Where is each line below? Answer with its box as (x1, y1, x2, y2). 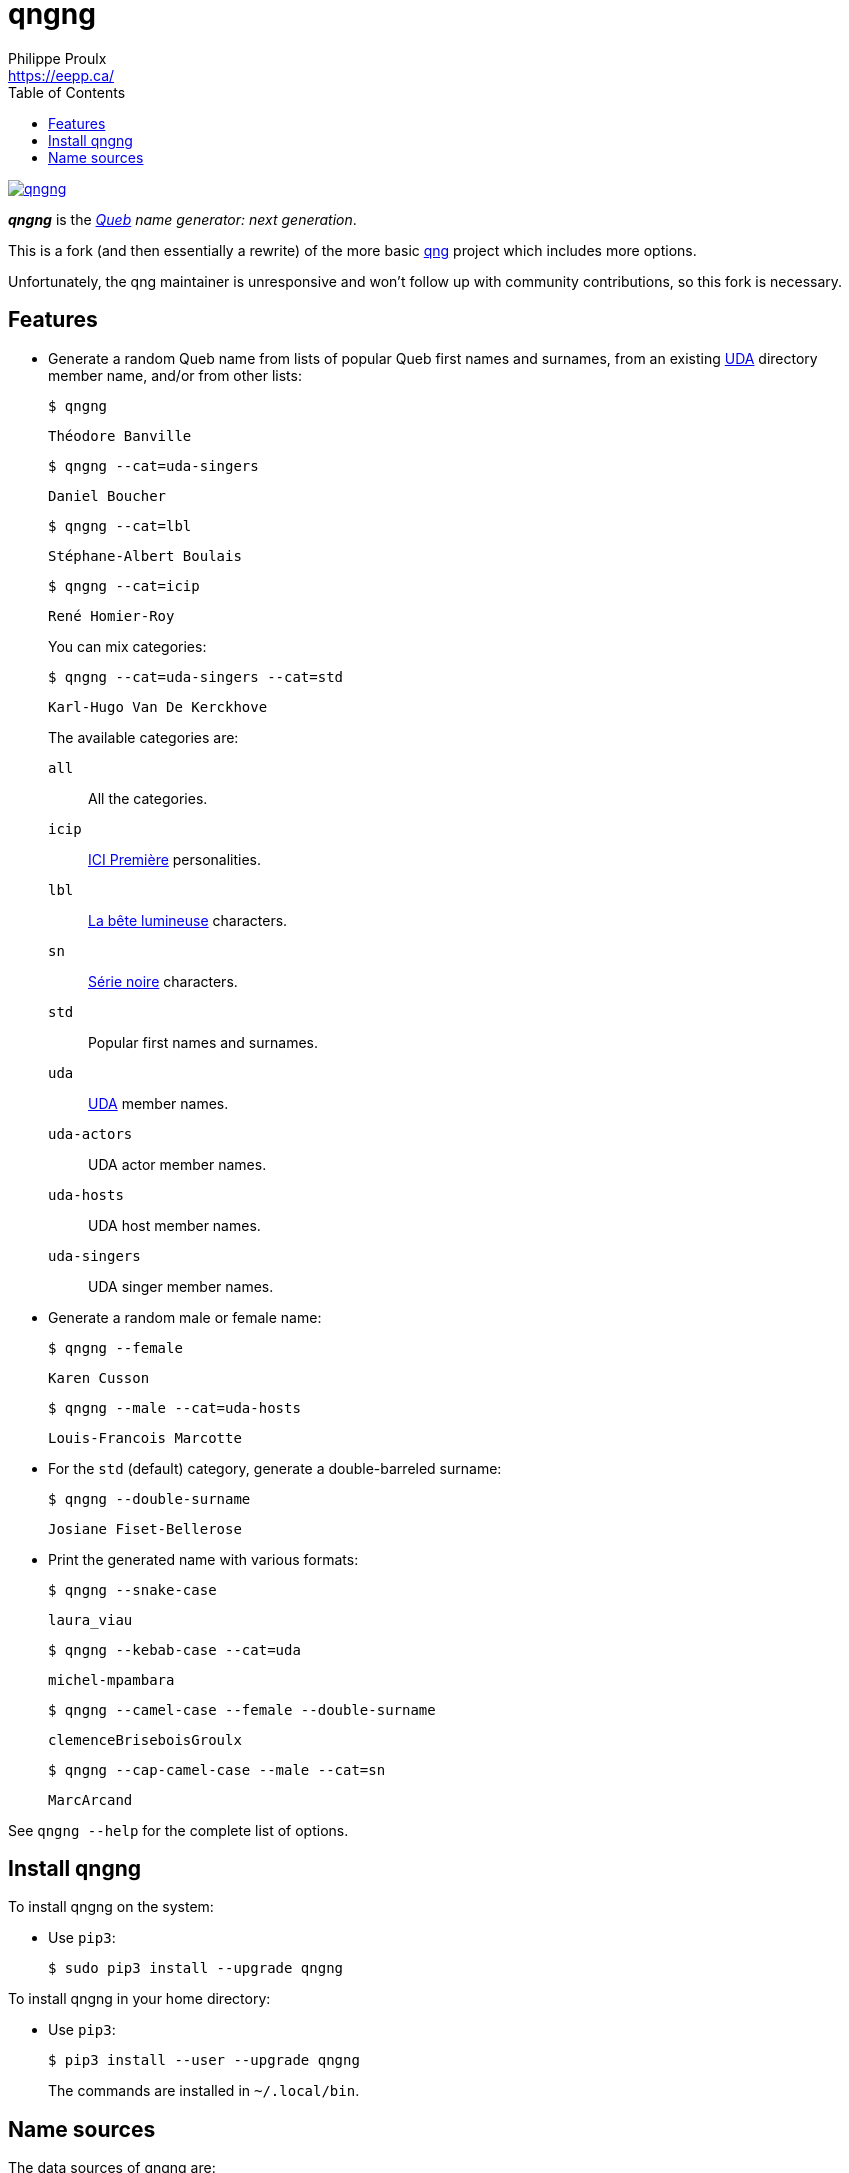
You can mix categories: (48, 637, 207, 655)
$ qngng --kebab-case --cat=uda (48, 1641, 301, 1658)
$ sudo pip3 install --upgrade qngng (48, 1960, 344, 1977)
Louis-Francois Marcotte (48, 1429, 242, 1446)
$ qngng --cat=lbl (48, 517, 192, 534)
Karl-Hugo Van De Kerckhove (48, 698, 268, 715)
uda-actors (48, 1125, 133, 1142)
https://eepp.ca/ (8, 66, 115, 84)
